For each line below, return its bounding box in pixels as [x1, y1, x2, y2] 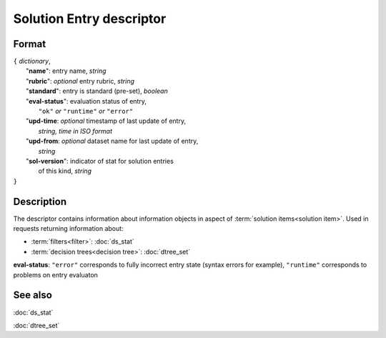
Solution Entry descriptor [13, 11, 167, 26]
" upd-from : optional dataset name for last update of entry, [26, 136, 199, 146]
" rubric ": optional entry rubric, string [26, 76, 135, 85]
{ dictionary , [13, 57, 51, 66]
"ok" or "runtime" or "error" [38, 107, 134, 116]
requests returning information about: [13, 224, 124, 233]
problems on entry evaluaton [13, 270, 98, 279]
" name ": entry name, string [26, 66, 107, 75]
